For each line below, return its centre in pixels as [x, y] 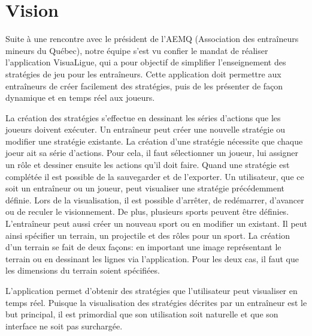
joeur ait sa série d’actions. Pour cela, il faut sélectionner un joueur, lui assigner [152, 153]
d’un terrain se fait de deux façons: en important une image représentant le [143, 247]
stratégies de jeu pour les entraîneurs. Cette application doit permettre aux [143, 73]
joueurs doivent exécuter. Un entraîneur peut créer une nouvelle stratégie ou [146, 129]
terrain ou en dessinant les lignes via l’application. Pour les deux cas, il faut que [152, 258]
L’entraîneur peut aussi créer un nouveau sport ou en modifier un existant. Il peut [156, 223]
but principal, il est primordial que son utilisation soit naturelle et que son [142, 314]
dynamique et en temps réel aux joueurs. [80, 97]
